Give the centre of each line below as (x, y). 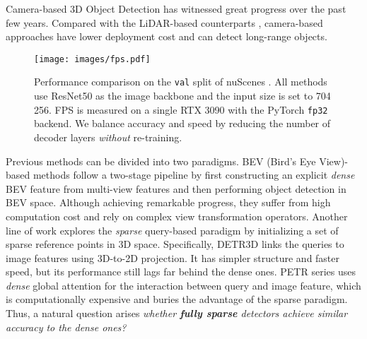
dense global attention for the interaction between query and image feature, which (183, 285)
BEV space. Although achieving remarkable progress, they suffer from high (168, 202)
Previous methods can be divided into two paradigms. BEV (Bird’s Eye (161, 161)
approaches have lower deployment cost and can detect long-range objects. (167, 36)
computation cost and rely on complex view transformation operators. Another (177, 216)
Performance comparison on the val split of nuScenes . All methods (181, 82)
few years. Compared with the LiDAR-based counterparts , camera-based (164, 22)
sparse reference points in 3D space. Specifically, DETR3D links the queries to (175, 244)
